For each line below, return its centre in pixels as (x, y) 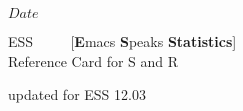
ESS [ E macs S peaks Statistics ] (122, 41)
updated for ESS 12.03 (77, 94)
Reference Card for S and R (93, 60)
